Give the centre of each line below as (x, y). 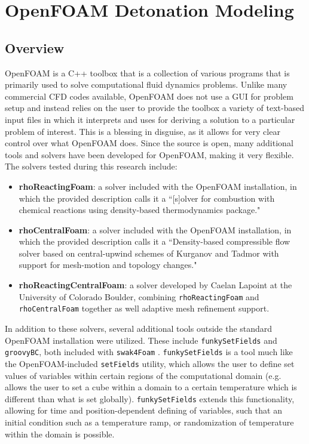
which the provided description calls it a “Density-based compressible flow (154, 241)
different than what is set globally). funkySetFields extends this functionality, (150, 398)
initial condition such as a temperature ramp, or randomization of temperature (149, 422)
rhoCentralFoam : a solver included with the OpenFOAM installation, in (155, 229)
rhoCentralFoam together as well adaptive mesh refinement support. (144, 308)
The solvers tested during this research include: (91, 166)
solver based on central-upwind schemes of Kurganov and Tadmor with (149, 253)
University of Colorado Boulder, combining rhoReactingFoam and (139, 296)
